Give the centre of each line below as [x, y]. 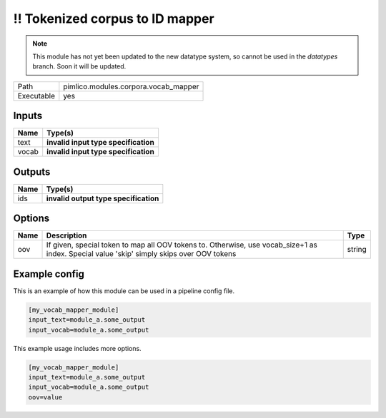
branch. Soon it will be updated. [79, 66]
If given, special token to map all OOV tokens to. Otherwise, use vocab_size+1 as [182, 245]
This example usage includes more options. [78, 348]
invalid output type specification [103, 198]
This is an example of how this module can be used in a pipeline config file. [124, 291]
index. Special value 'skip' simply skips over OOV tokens [141, 254]
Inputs [28, 116]
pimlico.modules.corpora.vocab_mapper [131, 86]
